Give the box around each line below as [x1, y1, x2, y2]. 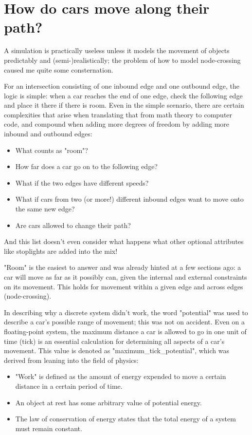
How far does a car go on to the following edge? [15, 161, 158, 171]
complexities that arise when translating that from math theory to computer [4, 109, 233, 119]
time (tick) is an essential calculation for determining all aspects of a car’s [4, 336, 225, 346]
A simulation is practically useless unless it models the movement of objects [4, 45, 230, 56]
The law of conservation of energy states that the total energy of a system [15, 414, 236, 424]
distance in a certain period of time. [15, 380, 123, 391]
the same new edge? [15, 204, 75, 214]
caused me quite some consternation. [4, 64, 113, 75]
